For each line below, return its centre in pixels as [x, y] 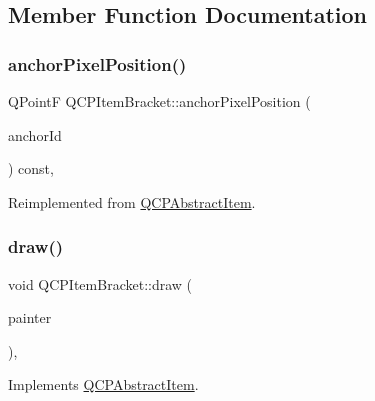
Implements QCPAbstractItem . [103, 384]
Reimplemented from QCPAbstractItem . [132, 201]
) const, [31, 168]
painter [30, 317]
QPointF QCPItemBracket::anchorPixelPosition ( [159, 101]
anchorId [35, 134]
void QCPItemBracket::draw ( [100, 283]
